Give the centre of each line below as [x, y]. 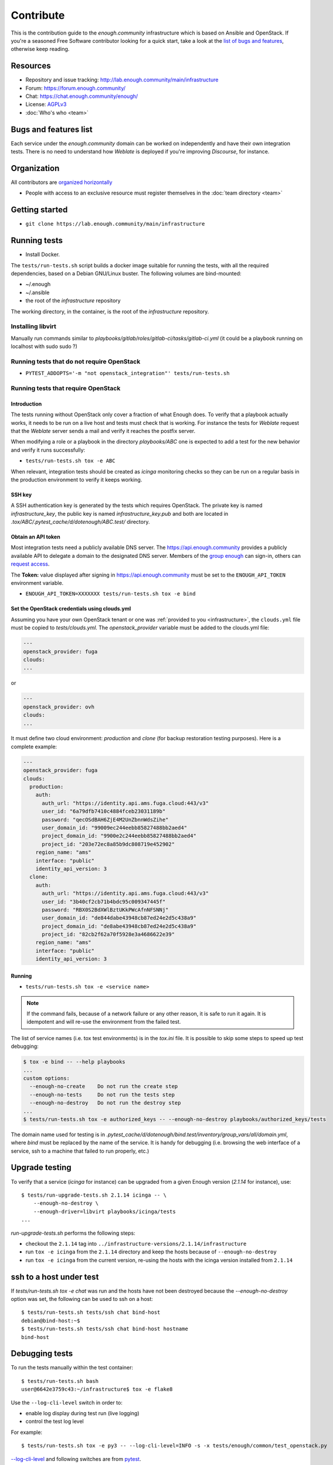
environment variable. [37, 583]
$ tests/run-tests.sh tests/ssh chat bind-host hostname [105, 1329]
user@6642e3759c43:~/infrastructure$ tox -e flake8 [97, 1389]
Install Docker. [43, 254]
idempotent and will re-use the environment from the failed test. [104, 1022]
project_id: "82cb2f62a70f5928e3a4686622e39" [108, 934]
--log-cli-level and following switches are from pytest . [76, 1459]
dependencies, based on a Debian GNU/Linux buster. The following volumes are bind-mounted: [126, 273]
